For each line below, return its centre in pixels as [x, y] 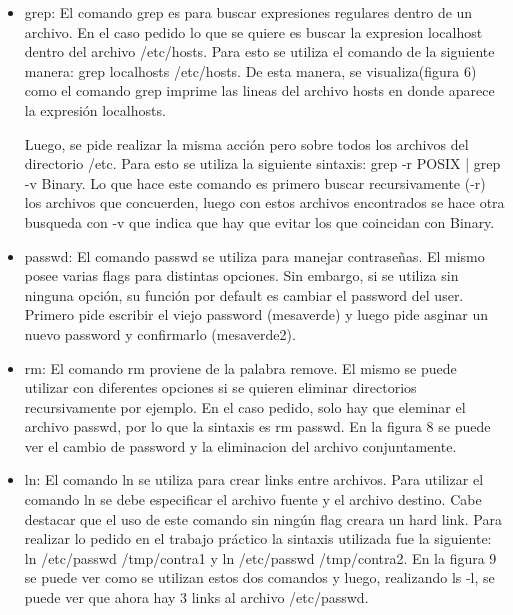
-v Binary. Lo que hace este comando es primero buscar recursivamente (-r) [255, 182]
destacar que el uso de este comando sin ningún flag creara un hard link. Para [263, 518]
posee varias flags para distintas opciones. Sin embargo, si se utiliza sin [241, 275]
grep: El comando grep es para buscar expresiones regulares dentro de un [248, 12]
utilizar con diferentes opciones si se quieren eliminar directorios [220, 387]
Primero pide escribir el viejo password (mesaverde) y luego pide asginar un [256, 314]
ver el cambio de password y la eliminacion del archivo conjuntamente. [240, 445]
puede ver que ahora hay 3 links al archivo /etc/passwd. [196, 597]
